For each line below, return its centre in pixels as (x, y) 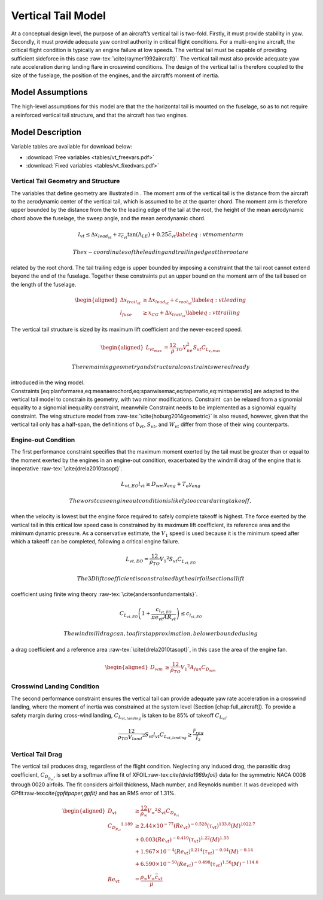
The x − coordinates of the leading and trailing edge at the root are (161, 252)
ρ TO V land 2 (131, 738)
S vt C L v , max (207, 349)
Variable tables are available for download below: (72, 146)
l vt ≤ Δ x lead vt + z (100, 235)
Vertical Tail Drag (37, 754)
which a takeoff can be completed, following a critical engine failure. (95, 542)
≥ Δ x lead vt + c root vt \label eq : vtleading (194, 301)
